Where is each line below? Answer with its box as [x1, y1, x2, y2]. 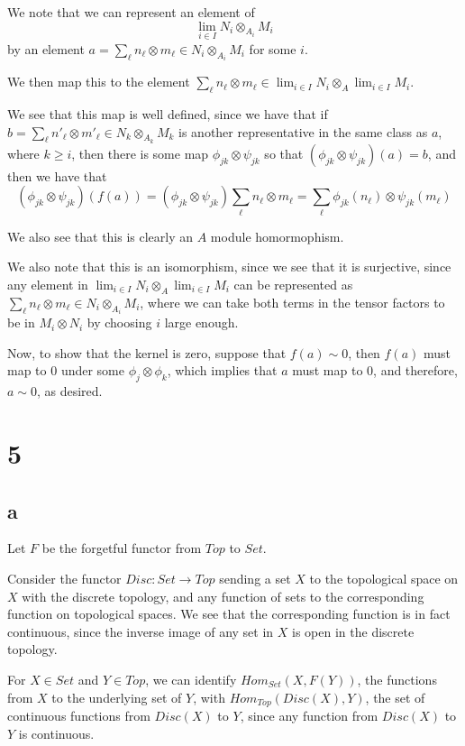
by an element [7, 39, 85, 58]
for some [249, 39, 296, 58]
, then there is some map [71, 143, 209, 162]
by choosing [87, 313, 152, 332]
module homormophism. [210, 226, 344, 245]
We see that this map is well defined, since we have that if [7, 105, 328, 124]
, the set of [365, 687, 425, 706]
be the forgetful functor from [41, 539, 202, 557]
